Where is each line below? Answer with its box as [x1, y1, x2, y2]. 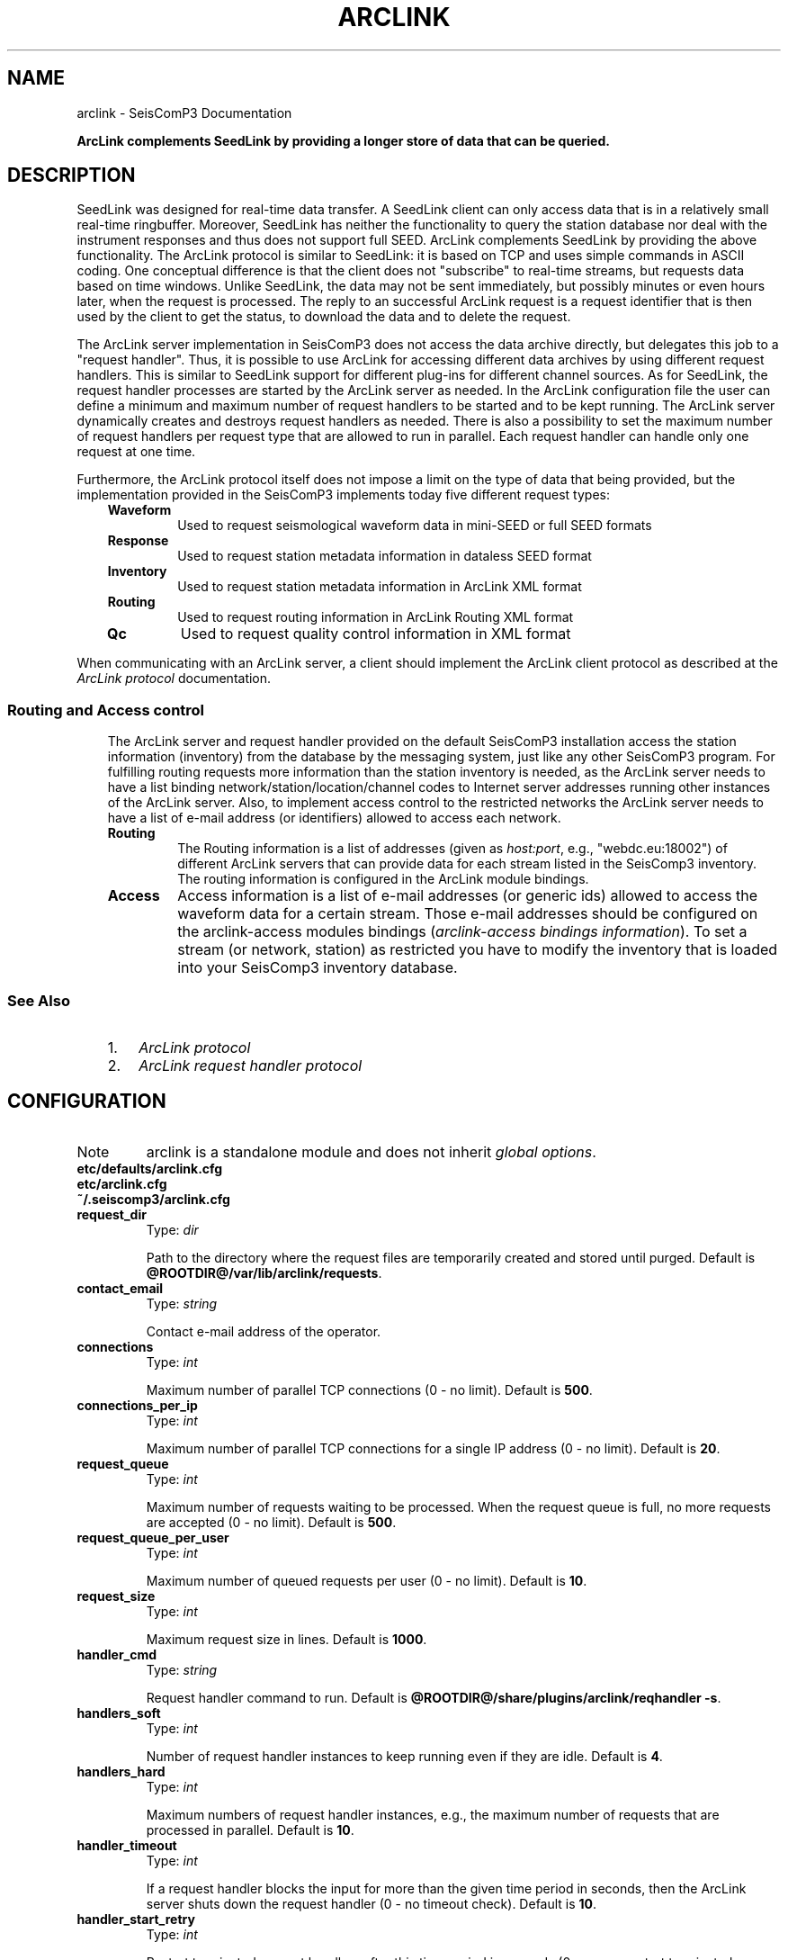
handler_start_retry [76, 1911, 195, 1927]
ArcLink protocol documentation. [76, 670, 272, 687]
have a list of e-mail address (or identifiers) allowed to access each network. [107, 810, 561, 826]
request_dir [76, 1206, 147, 1222]
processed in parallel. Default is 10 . [146, 1821, 354, 1838]
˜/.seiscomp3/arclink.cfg [76, 1191, 230, 1207]
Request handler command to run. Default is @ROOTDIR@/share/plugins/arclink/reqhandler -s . [146, 1689, 721, 1705]
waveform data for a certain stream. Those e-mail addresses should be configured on [177, 904, 758, 923]
